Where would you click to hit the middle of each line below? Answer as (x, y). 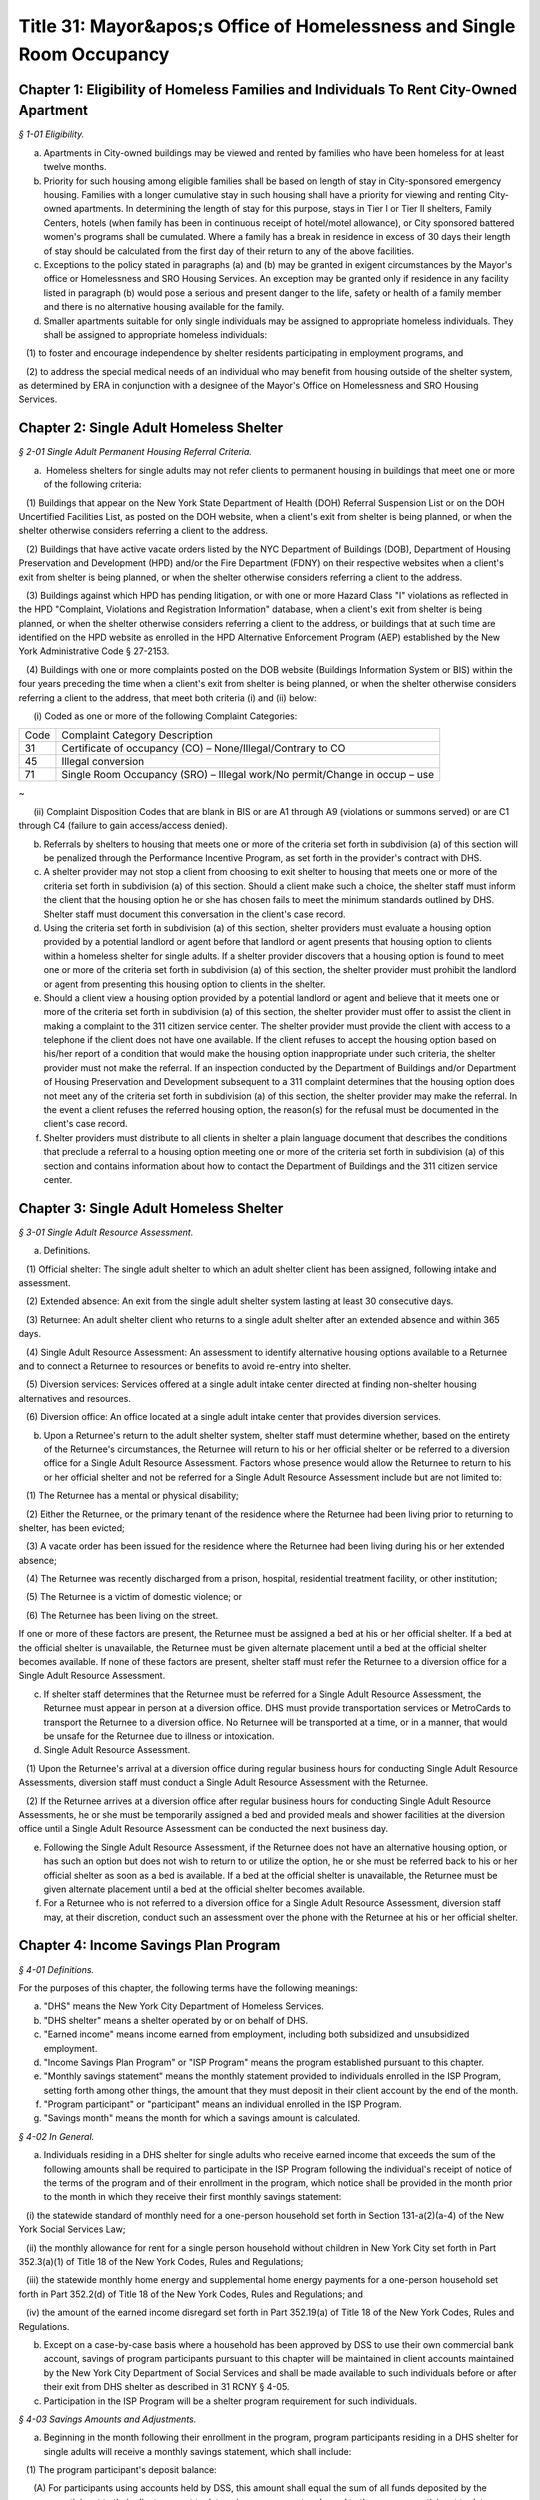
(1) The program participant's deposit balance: (121, 2470)
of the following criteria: (92, 484)
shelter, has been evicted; (71, 1527)
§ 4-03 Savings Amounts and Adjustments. (107, 2419)
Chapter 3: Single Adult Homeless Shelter (151, 1208)
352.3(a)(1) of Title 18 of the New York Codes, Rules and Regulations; (161, 2261)
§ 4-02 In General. (56, 2136)
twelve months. (75, 167)
